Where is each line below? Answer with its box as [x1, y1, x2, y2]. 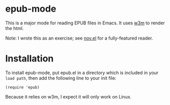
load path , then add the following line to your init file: [5, 75, 117, 81]
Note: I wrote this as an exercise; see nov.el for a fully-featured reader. [5, 35, 153, 41]
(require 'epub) [5, 85, 40, 90]
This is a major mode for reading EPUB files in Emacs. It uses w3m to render [5, 20, 165, 26]
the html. [5, 25, 24, 31]
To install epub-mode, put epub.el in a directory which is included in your [5, 69, 159, 76]
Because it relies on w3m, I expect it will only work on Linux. [5, 93, 132, 99]
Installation [5, 53, 54, 64]
